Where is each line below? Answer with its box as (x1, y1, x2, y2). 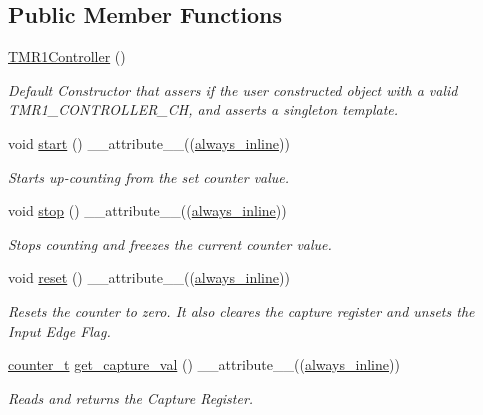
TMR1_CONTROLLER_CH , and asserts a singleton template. (8, 99, 399, 120)
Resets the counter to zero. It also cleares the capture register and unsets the (8, 300, 475, 321)
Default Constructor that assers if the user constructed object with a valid (8, 79, 458, 100)
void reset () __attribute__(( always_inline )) (8, 267, 290, 288)
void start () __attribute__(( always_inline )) (8, 132, 290, 153)
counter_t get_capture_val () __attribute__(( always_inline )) (8, 354, 400, 375)
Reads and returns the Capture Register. (8, 387, 254, 408)
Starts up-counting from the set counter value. (8, 166, 290, 187)
